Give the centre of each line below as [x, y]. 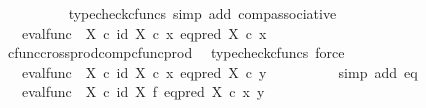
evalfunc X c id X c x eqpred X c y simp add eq [219, 71]
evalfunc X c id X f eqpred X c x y [143, 91]
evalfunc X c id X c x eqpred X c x [144, 32]
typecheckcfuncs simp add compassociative [202, 13]
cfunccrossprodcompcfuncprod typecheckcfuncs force [176, 52]
